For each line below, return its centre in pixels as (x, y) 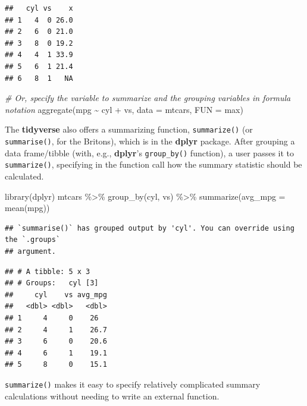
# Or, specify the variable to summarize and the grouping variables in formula (148, 98)
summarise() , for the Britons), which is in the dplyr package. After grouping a (150, 141)
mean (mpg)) (27, 208)
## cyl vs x (39, 8)
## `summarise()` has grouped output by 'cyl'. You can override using (150, 228)
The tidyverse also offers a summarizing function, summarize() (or (129, 129)
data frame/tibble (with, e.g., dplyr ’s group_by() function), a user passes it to (150, 152)
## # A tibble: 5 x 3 (48, 271)
